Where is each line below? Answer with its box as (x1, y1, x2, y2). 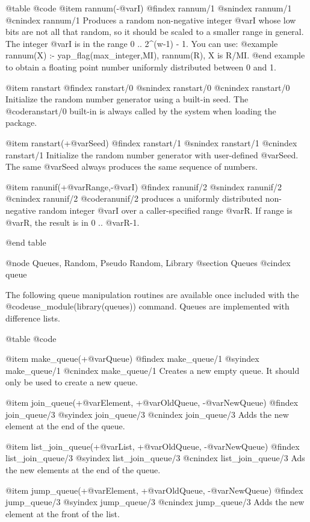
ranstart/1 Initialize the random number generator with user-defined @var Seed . (5, 148, 299, 161)
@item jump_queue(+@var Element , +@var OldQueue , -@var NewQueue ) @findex (5, 483, 303, 496)
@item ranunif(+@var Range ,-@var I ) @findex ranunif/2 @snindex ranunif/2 (5, 180, 282, 193)
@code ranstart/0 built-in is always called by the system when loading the (5, 104, 276, 117)
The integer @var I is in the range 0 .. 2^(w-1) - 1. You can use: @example (5, 37, 278, 49)
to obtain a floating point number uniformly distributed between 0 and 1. (5, 60, 276, 73)
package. (5, 116, 37, 129)
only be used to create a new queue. (5, 376, 138, 388)
